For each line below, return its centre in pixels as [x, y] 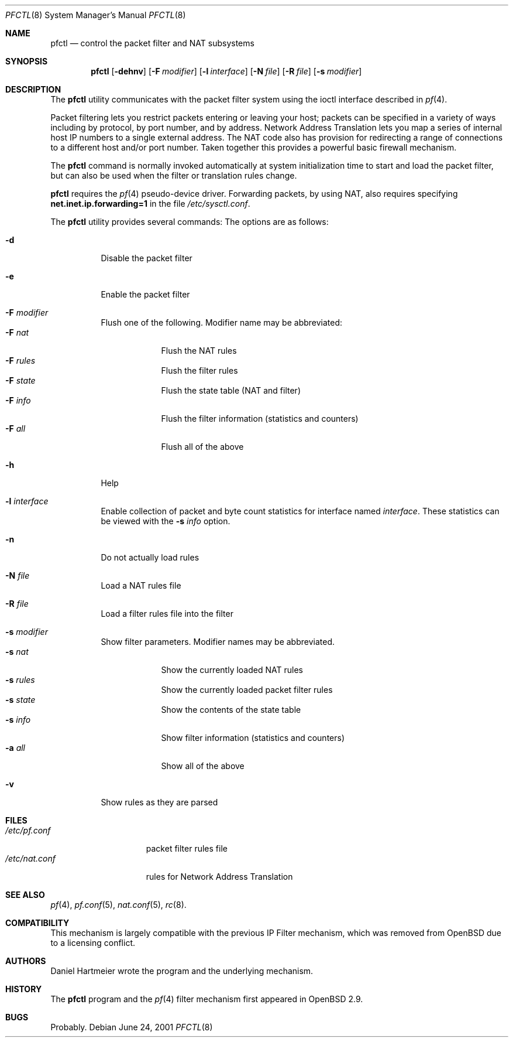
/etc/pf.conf [28, 830]
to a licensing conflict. [93, 943]
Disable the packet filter [147, 258]
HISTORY [24, 989]
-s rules [20, 680]
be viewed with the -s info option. [166, 521]
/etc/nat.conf [31, 858]
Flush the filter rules [199, 370]
